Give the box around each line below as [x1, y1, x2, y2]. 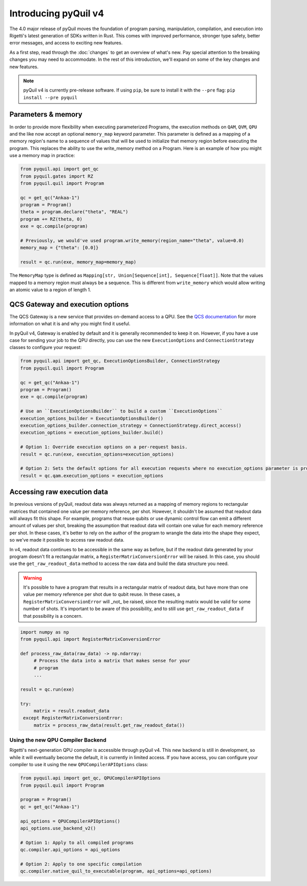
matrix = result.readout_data [33, 708, 109, 714]
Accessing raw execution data [9, 488, 108, 496]
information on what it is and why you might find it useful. [9, 320, 130, 327]
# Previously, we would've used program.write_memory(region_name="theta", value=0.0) [20, 238, 245, 244]
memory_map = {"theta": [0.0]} [20, 245, 99, 251]
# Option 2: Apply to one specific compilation [20, 861, 142, 867]
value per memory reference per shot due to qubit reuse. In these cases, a [23, 591, 180, 597]
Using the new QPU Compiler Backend [9, 737, 107, 744]
